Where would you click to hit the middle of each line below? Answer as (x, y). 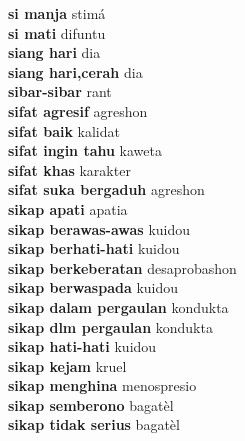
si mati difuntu (57, 32)
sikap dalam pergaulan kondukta (118, 306)
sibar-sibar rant (60, 91)
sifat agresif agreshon (78, 110)
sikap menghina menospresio (102, 385)
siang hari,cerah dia (75, 71)
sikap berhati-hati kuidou (94, 248)
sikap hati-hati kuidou (82, 346)
